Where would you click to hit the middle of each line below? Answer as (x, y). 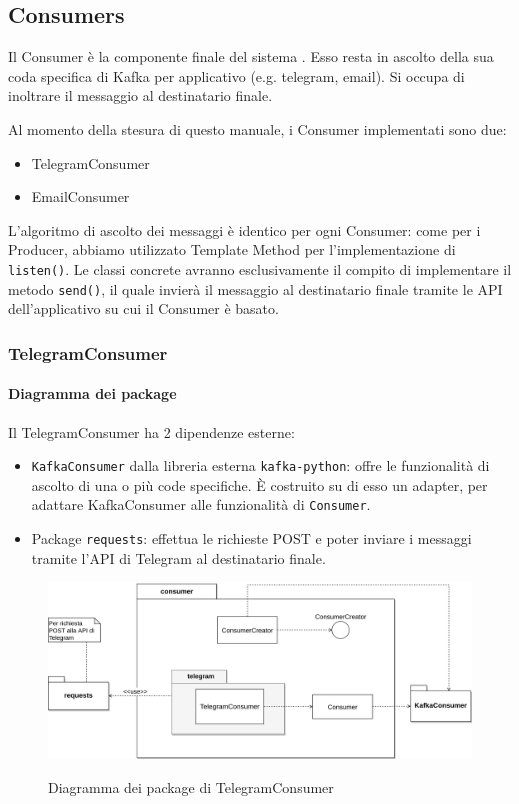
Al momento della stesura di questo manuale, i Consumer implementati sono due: (257, 128)
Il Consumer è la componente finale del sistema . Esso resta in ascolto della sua (251, 56)
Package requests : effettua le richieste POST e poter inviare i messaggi (251, 538)
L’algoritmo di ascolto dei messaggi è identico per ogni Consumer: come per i (244, 229)
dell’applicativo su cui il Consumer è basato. (143, 308)
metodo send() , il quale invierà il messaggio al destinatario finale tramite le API (255, 288)
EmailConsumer (80, 196)
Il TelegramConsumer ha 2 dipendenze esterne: (151, 431)
